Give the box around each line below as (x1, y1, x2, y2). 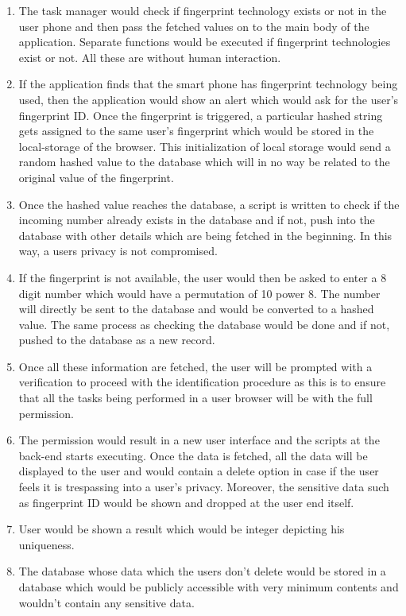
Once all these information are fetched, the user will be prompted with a (18, 358, 373, 374)
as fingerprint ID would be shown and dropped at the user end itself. (18, 494, 354, 510)
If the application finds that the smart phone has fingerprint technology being (18, 76, 398, 92)
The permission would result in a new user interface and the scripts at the (18, 432, 380, 448)
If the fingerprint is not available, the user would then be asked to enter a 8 (18, 269, 387, 285)
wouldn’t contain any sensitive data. (18, 594, 195, 610)
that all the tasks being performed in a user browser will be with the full (18, 389, 373, 406)
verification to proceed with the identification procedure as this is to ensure (18, 374, 386, 390)
